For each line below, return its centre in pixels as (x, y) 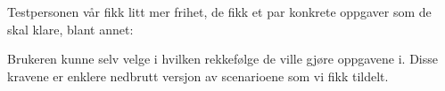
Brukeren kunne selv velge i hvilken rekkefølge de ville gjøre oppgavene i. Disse (222, 59)
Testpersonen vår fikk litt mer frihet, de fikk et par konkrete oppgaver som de (219, 11)
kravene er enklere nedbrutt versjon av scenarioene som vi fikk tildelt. (198, 76)
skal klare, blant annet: (70, 29)
